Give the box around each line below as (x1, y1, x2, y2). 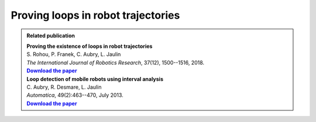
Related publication (26, 32, 75, 39)
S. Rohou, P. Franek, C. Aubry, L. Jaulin (26, 51, 121, 58)
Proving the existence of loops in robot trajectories (26, 43, 153, 50)
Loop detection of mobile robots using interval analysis (26, 75, 164, 82)
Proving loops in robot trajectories (11, 9, 180, 22)
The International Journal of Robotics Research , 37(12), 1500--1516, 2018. (26, 59, 205, 66)
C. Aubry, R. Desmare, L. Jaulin (26, 83, 102, 90)
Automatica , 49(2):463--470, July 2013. (26, 92, 124, 99)
